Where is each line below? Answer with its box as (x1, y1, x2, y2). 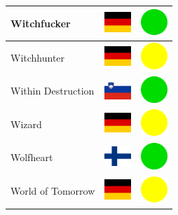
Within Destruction (11, 83, 95, 98)
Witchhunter (11, 50, 65, 64)
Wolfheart (11, 150, 53, 165)
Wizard (11, 116, 42, 131)
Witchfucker (11, 15, 71, 30)
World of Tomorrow (11, 183, 95, 198)
